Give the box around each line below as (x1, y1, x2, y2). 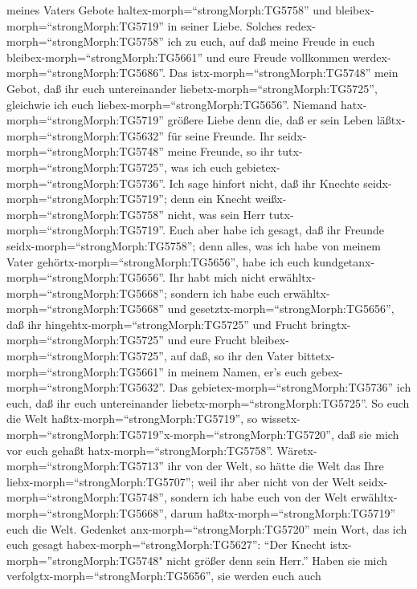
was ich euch (170, 158, 233, 175)
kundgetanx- (313, 253, 375, 270)
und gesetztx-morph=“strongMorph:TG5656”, (167, 300, 395, 317)
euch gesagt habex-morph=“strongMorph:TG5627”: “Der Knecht (6, 536, 327, 553)
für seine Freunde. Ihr (167, 127, 275, 144)
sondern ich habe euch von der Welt (170, 489, 348, 506)
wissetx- (260, 410, 300, 427)
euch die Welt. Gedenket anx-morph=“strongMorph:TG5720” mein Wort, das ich (6, 520, 407, 537)
